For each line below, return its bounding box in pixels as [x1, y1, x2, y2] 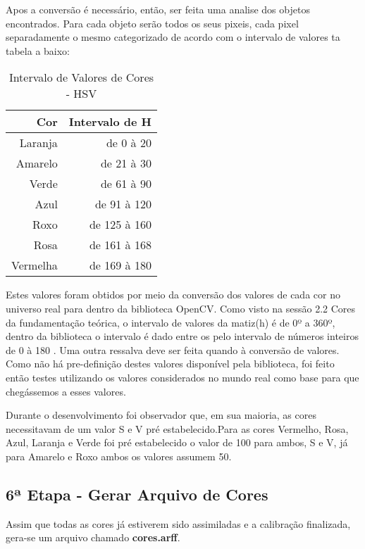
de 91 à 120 [94, 196, 151, 213]
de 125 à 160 [89, 216, 151, 233]
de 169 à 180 [89, 257, 151, 274]
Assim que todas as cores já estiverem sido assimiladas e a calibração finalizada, [6, 516, 351, 531]
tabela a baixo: [6, 43, 70, 58]
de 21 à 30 [100, 155, 151, 172]
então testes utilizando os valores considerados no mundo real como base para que [6, 370, 359, 384]
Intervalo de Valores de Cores [8, 69, 154, 86]
